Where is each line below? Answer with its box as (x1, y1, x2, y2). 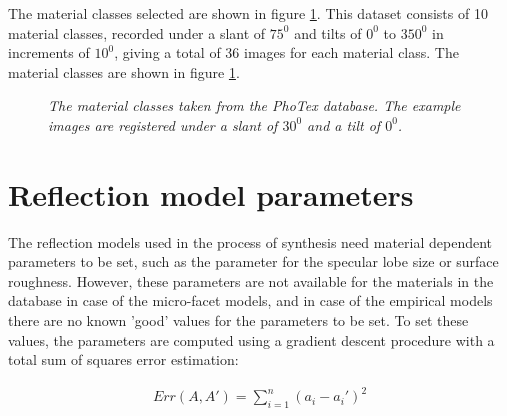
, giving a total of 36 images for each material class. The (114, 42, 459, 63)
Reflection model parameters (8, 173, 414, 214)
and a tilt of (307, 114, 381, 135)
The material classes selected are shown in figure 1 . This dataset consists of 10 (8, 3, 488, 23)
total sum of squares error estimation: (8, 349, 239, 370)
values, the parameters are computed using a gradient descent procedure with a (8, 329, 495, 350)
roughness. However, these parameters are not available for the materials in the (8, 270, 494, 291)
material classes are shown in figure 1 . (8, 61, 240, 82)
